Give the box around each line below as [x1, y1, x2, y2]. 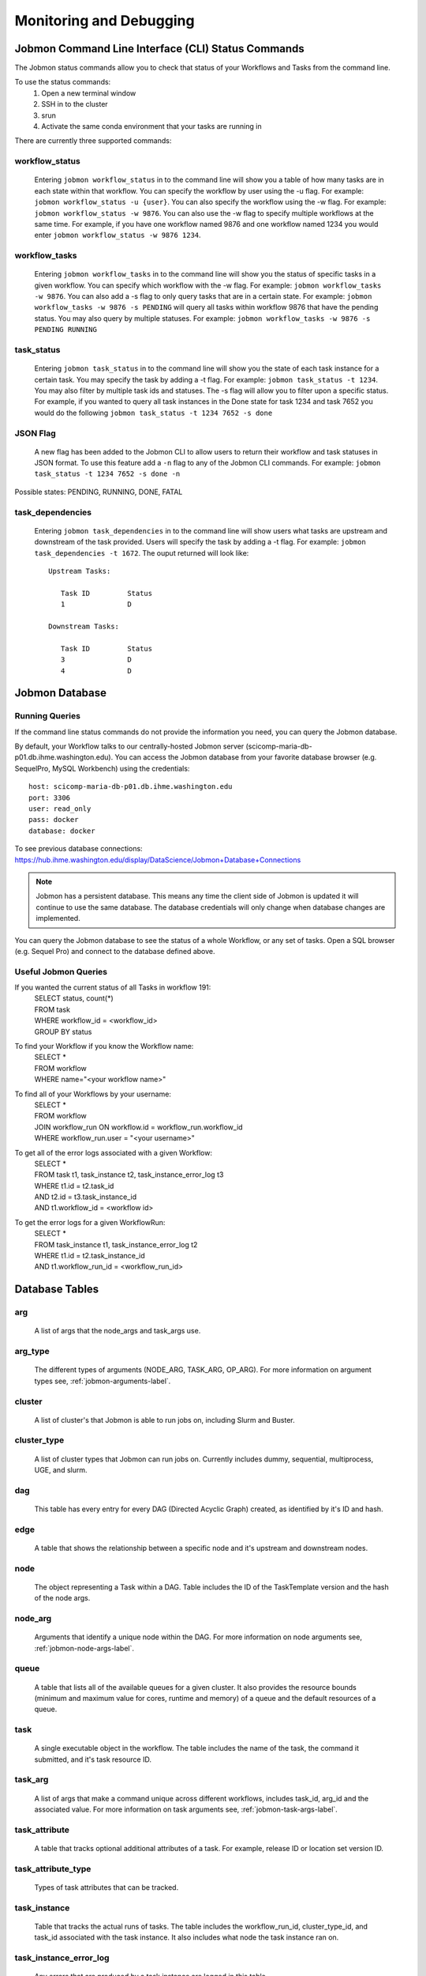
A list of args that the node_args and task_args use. [34, 1326, 201, 1336]
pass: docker [28, 815, 79, 824]
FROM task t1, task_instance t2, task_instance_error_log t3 [34, 1170, 224, 1179]
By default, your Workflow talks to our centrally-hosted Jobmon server [14, 741, 245, 751]
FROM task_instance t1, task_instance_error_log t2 [34, 1239, 198, 1249]
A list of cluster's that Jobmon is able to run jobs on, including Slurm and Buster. [34, 1415, 295, 1424]
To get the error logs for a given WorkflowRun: [14, 1217, 166, 1227]
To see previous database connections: [14, 844, 143, 854]
